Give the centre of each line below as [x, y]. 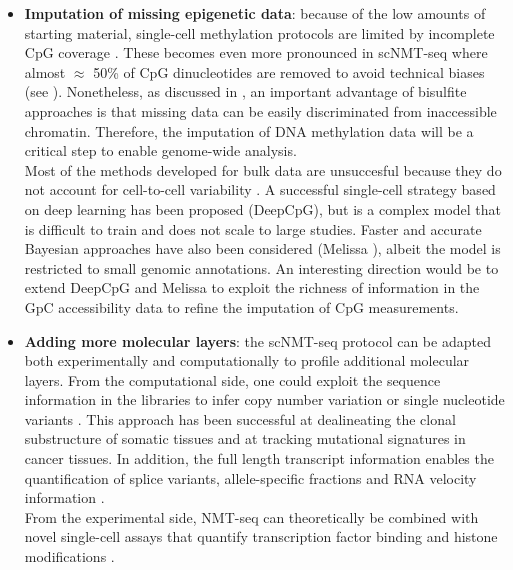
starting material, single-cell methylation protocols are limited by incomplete [259, 32]
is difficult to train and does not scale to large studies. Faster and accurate [253, 228]
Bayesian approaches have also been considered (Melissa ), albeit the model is [262, 248]
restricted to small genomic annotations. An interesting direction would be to [261, 267]
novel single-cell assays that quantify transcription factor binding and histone [261, 536]
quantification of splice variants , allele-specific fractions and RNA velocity [250, 477]
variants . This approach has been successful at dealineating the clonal [240, 418]
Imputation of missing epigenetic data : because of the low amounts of [255, 13]
